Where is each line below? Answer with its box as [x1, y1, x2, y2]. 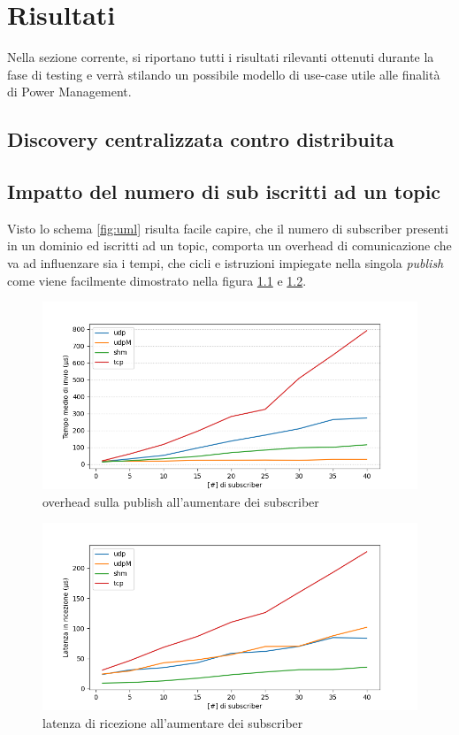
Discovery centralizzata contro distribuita [7, 126, 394, 153]
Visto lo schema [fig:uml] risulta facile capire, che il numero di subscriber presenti [7, 218, 448, 237]
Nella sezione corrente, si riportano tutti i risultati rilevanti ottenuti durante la [7, 48, 434, 66]
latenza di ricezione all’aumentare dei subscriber [42, 714, 303, 732]
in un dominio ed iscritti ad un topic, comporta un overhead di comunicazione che [7, 236, 452, 255]
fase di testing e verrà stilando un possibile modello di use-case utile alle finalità [7, 65, 440, 83]
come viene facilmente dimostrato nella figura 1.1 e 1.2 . [7, 271, 307, 289]
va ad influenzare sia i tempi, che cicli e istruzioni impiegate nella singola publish [7, 254, 444, 272]
